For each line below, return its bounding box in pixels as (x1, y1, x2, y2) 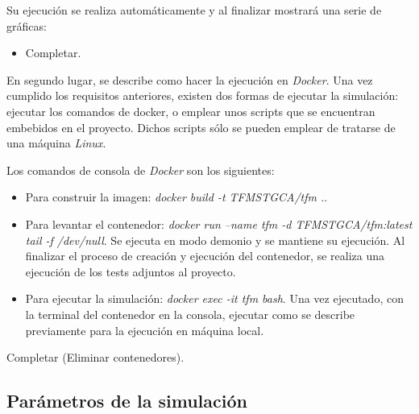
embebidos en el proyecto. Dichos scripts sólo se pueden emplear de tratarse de (6, 118, 396, 135)
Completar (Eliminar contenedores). (6, 349, 185, 366)
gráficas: (6, 17, 47, 34)
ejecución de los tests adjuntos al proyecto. (25, 263, 236, 279)
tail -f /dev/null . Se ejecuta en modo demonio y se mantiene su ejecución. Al (25, 231, 405, 248)
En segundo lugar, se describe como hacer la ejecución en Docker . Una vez (6, 71, 373, 88)
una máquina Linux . (6, 135, 106, 151)
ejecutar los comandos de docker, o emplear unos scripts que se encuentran (6, 102, 375, 119)
